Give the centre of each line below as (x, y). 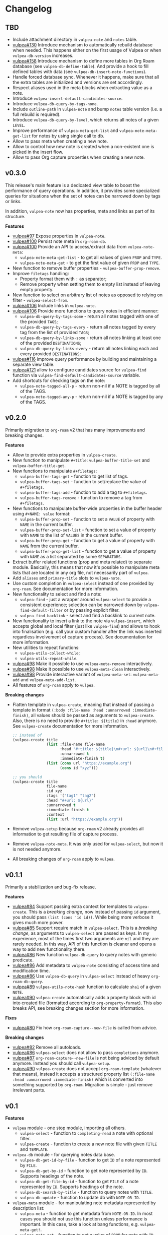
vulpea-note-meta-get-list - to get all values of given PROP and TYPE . (91, 257)
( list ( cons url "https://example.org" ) (89, 763)
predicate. (23, 960)
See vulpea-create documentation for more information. (70, 726)
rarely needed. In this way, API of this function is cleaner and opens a (84, 944)
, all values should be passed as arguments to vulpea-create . (91, 715)
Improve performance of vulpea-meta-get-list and (65, 131)
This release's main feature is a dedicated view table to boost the (72, 185)
